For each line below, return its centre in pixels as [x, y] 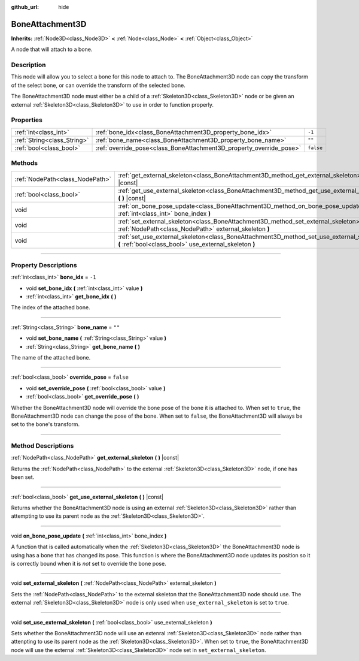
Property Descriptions [44, 265]
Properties [27, 120]
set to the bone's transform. [45, 424]
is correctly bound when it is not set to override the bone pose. [89, 563]
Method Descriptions [42, 446]
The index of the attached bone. [51, 307]
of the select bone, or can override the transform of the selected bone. [98, 85]
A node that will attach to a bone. [52, 49]
